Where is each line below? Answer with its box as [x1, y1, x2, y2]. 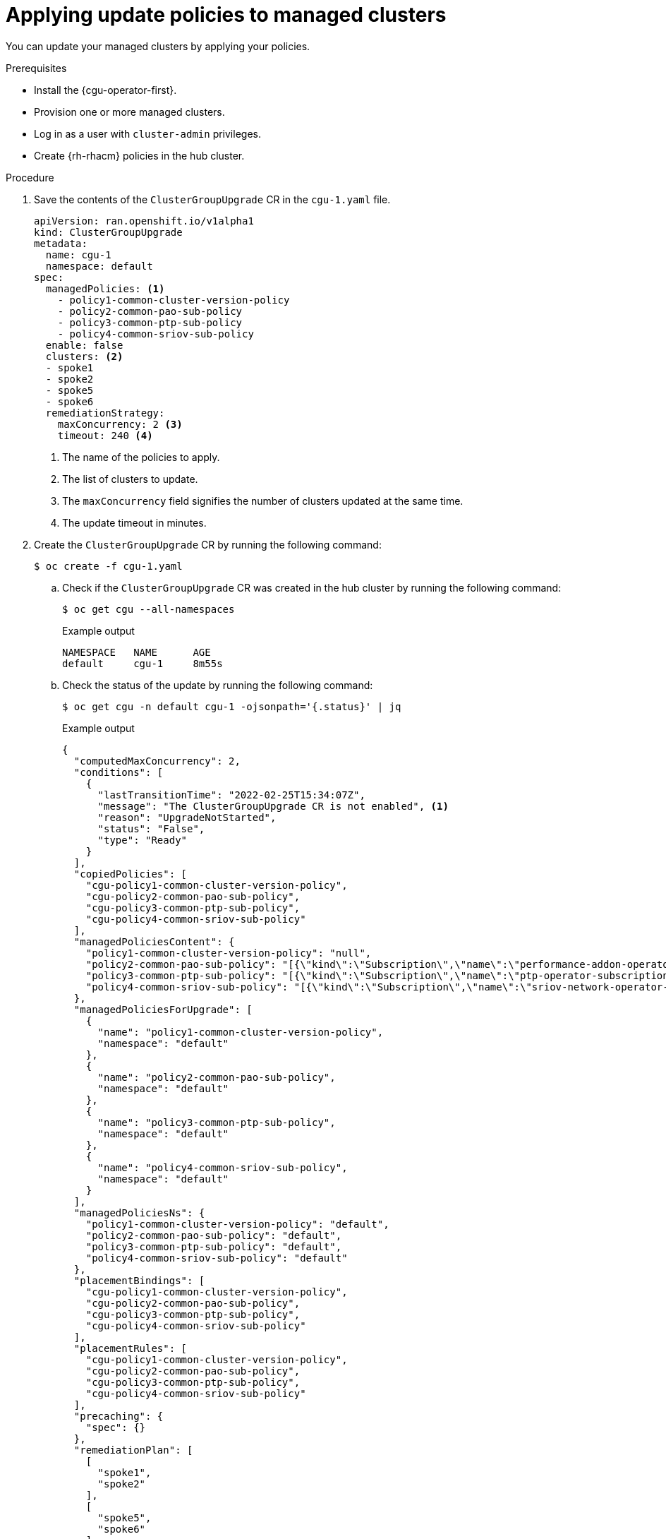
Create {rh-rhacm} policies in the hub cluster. [34, 149, 245, 162]
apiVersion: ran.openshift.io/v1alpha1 [34, 215, 254, 227]
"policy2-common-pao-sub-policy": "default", [85, 1229, 342, 1241]
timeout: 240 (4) [57, 429, 153, 441]
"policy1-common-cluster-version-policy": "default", [85, 1218, 389, 1230]
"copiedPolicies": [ [73, 868, 188, 880]
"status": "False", [97, 822, 205, 834]
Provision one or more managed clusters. [34, 105, 225, 118]
